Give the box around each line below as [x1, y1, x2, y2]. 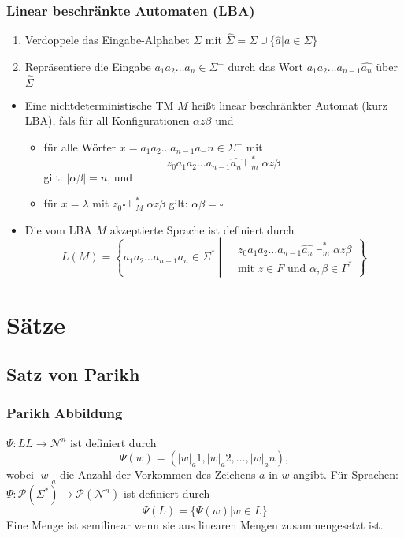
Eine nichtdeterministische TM [24, 96, 174, 113]
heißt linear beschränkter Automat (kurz [191, 96, 387, 113]
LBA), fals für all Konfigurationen [24, 112, 190, 129]
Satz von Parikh [6, 362, 140, 387]
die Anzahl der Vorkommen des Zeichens [60, 466, 256, 483]
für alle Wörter [43, 139, 117, 155]
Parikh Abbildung [6, 403, 123, 423]
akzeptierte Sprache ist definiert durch [109, 221, 295, 237]
